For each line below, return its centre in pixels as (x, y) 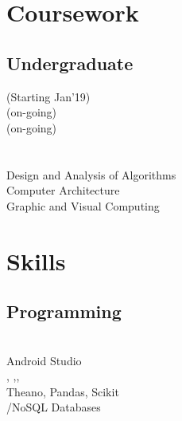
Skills (36, 260)
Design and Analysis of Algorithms (91, 174)
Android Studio (44, 360)
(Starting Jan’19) (48, 96)
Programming (64, 311)
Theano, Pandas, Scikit (63, 391)
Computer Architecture (63, 190)
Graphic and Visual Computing (83, 205)
